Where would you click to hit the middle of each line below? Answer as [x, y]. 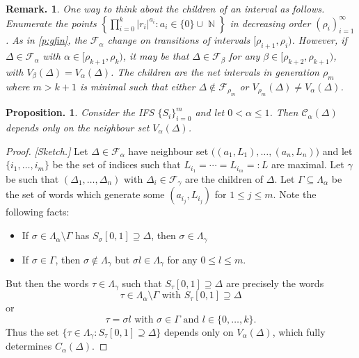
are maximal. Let [308, 164]
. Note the [295, 194]
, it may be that [156, 56]
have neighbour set [168, 150]
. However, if [319, 40]
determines [29, 346]
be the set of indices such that [117, 164]
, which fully [299, 332]
